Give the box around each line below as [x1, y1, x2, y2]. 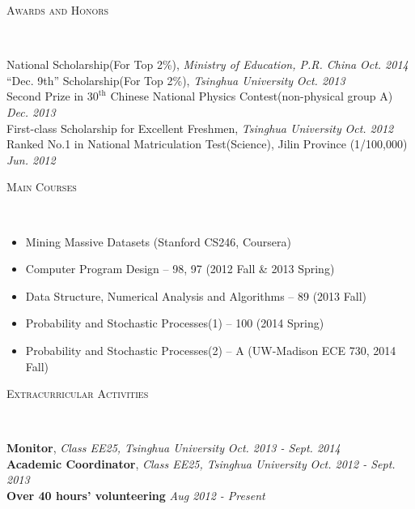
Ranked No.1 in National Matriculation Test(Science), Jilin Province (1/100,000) [6, 135, 408, 152]
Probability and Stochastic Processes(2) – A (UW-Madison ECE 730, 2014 [25, 341, 396, 358]
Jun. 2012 [6, 151, 56, 168]
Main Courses [6, 178, 77, 195]
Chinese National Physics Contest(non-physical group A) [110, 88, 393, 105]
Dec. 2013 [6, 103, 56, 120]
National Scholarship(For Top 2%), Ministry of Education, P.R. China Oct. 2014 [6, 56, 409, 73]
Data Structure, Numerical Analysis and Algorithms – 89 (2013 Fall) [25, 287, 366, 304]
